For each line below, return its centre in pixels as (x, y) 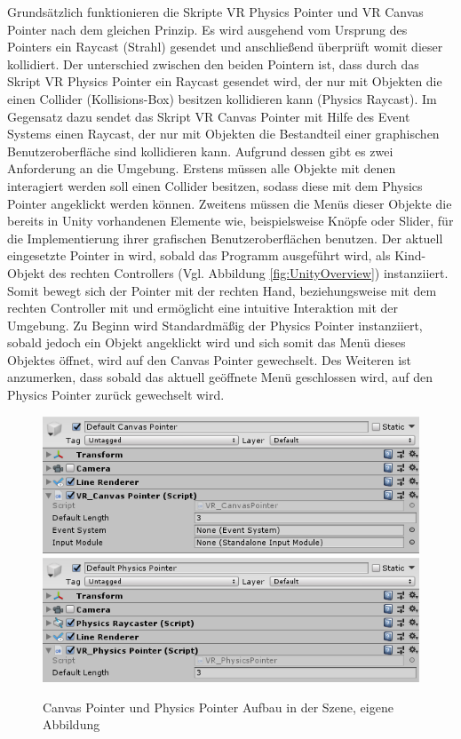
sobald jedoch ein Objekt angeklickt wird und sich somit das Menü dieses (207, 342)
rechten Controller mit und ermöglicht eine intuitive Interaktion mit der (203, 308)
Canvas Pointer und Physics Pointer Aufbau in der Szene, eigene (218, 707)
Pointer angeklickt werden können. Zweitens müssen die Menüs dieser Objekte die (230, 203)
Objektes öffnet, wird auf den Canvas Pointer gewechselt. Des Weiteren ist (210, 359)
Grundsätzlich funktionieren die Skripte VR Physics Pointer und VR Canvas (215, 12)
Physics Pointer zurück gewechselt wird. (116, 395)
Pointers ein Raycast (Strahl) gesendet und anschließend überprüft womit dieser (225, 47)
